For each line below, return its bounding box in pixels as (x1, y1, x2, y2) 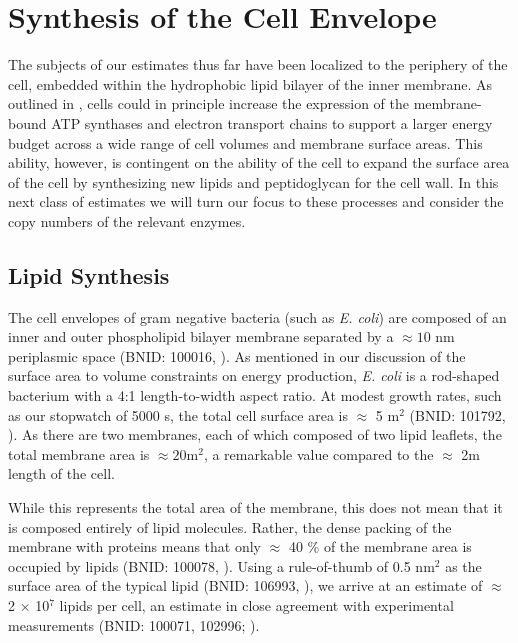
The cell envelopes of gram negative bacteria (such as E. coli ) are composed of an (8, 306, 507, 327)
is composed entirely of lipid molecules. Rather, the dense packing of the (8, 516, 452, 537)
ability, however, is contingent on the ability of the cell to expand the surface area (8, 152, 510, 173)
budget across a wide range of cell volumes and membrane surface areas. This (8, 132, 483, 153)
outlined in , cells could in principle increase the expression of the (8, 93, 409, 114)
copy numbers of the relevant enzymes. (8, 210, 246, 231)
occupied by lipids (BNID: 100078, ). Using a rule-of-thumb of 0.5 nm (8, 555, 435, 576)
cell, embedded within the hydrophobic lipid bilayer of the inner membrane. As (8, 73, 493, 94)
